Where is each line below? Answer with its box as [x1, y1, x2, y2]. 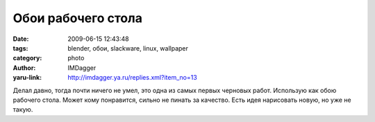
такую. [12, 105, 33, 114]
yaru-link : [12, 73, 42, 82]
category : [12, 54, 42, 62]
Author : [12, 63, 36, 72]
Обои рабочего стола [12, 10, 142, 26]
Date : [12, 35, 29, 43]
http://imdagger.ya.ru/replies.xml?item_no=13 [67, 73, 197, 82]
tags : [12, 44, 28, 52]
